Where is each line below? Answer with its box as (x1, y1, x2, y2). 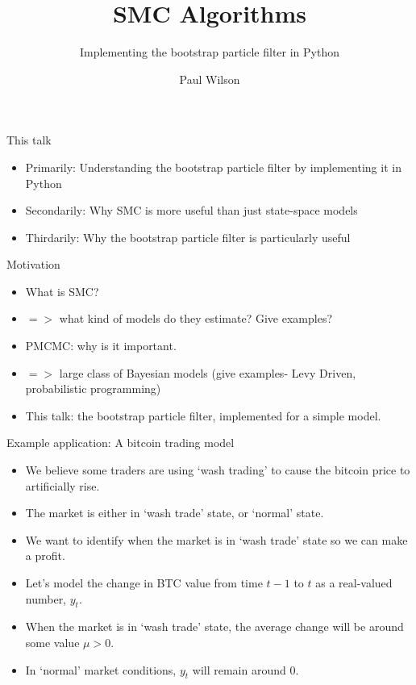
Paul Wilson (179, 70, 240, 87)
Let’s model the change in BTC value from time (25, 574, 263, 591)
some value (25, 633, 80, 650)
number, (25, 590, 67, 607)
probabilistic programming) (25, 380, 161, 397)
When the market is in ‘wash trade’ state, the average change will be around (25, 618, 404, 635)
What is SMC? (25, 282, 99, 299)
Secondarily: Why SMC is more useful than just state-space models (25, 202, 358, 219)
